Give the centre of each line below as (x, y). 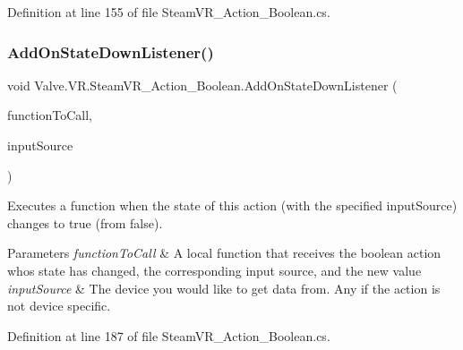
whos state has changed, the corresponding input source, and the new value (214, 270)
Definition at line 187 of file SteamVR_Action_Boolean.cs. (169, 335)
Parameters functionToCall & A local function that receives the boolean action (224, 253)
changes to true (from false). (85, 222)
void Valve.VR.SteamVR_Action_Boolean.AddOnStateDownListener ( (202, 85)
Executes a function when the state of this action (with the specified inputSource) (232, 205)
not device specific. (59, 306)
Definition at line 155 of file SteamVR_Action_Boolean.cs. (169, 12)
